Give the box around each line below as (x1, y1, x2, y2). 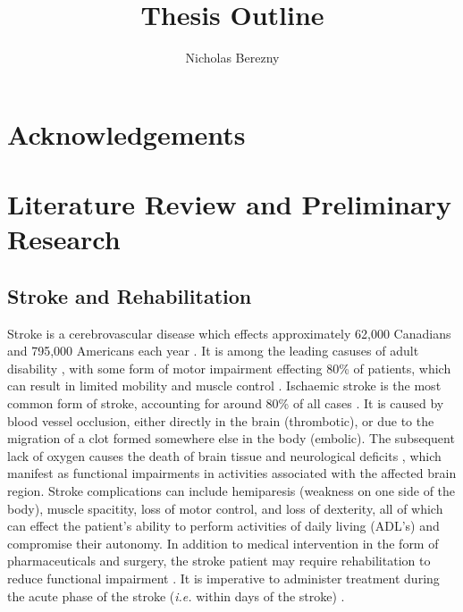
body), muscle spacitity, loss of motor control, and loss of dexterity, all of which (7, 499, 443, 517)
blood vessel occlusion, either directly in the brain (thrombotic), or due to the (7, 411, 434, 430)
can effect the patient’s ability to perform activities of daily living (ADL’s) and (7, 516, 440, 535)
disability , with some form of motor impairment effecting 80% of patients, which (7, 358, 451, 377)
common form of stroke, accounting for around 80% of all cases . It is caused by (7, 394, 444, 413)
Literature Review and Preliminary (7, 186, 451, 222)
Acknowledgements (7, 115, 246, 152)
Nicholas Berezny (185, 48, 280, 67)
